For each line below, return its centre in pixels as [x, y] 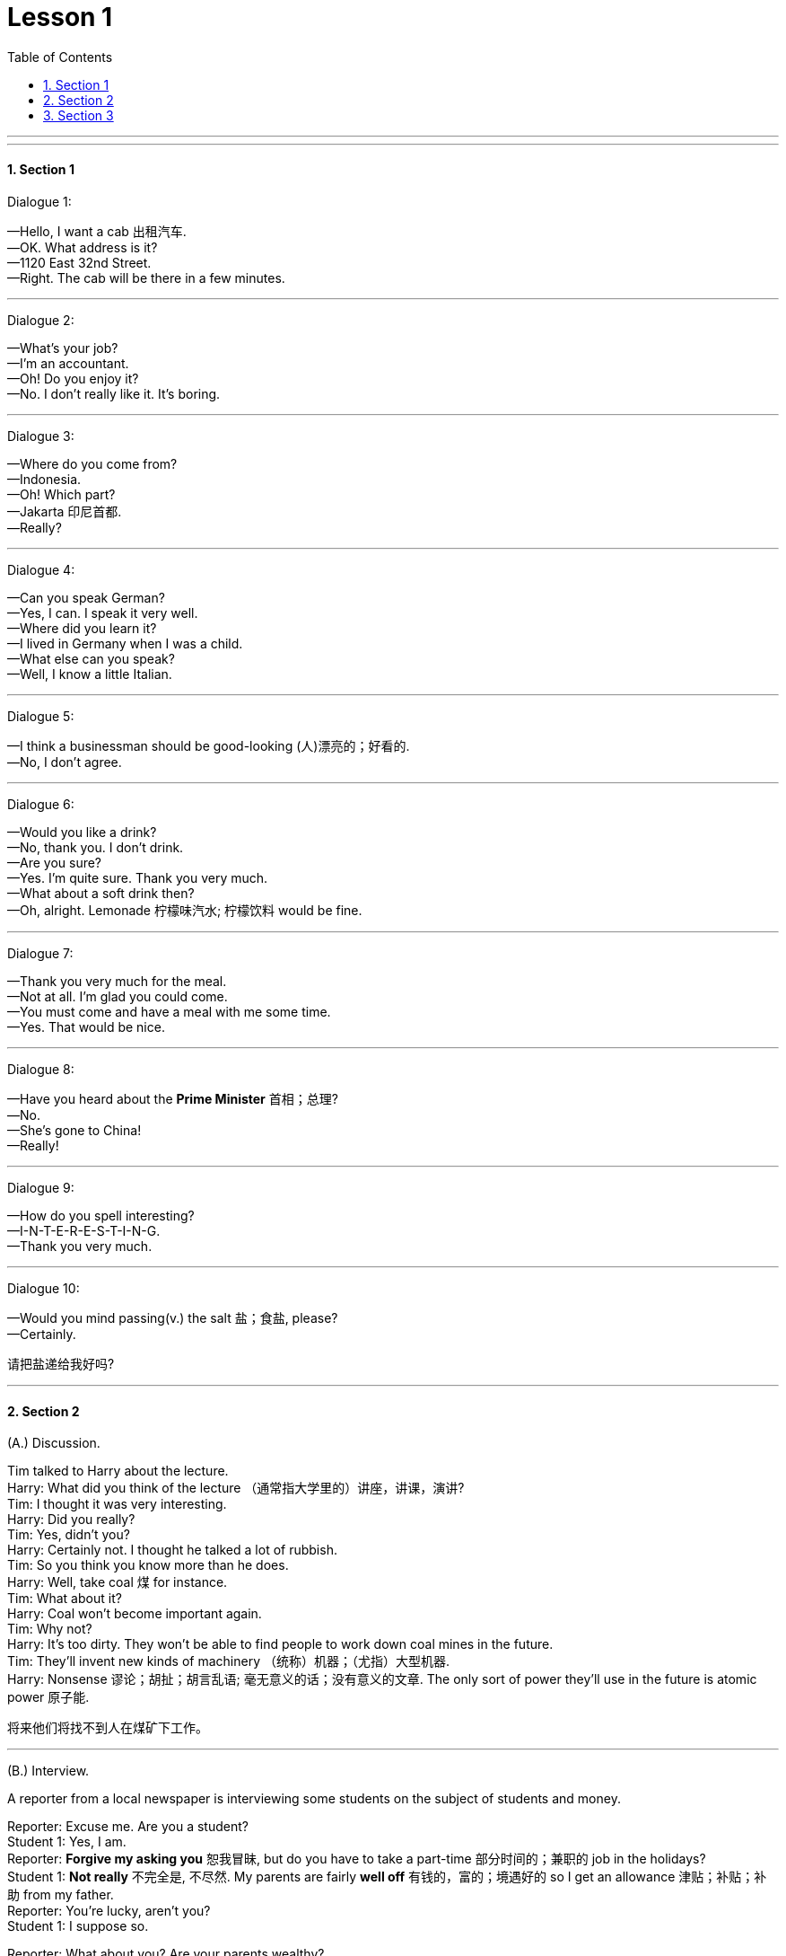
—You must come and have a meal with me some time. [169, 1011]
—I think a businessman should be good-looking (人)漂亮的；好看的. [209, 745]
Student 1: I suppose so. [78, 1926]
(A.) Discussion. [54, 1443]
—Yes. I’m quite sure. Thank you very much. [138, 877]
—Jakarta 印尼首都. [65, 511]
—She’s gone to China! [74, 1130]
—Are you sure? [55, 862]
